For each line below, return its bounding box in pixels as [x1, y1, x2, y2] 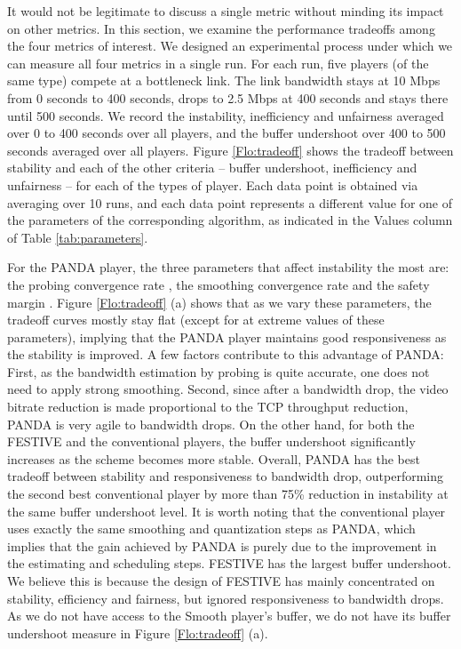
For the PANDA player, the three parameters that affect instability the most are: [7, 258, 449, 276]
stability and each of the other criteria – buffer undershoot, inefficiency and [7, 158, 417, 177]
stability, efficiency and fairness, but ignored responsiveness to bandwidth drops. [7, 589, 444, 607]
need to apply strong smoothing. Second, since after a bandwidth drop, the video [7, 380, 449, 398]
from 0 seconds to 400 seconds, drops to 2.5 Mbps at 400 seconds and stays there [7, 88, 449, 107]
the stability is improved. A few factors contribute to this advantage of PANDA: [7, 345, 444, 364]
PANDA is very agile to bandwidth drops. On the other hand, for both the [7, 414, 415, 433]
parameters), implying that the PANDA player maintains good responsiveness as [7, 327, 447, 346]
